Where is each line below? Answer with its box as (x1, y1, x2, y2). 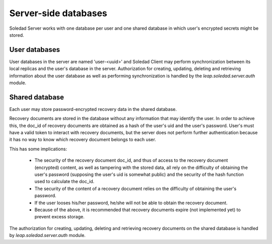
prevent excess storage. (34, 214, 85, 220)
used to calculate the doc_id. (34, 178, 95, 185)
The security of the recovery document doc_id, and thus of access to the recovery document (34, 157, 228, 163)
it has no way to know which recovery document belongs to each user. (9, 137, 156, 143)
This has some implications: (9, 146, 67, 152)
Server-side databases (9, 8, 108, 19)
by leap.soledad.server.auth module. (9, 232, 86, 238)
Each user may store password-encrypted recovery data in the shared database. (9, 106, 177, 112)
